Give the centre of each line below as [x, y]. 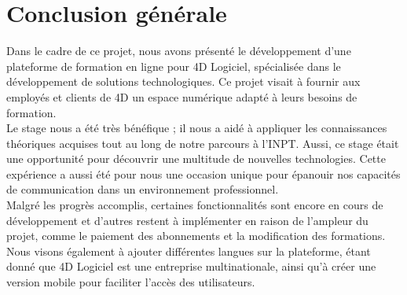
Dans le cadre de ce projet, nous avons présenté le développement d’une [179, 51]
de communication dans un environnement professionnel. [143, 189]
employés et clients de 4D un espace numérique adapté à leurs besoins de [182, 96]
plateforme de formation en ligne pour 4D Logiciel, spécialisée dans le [174, 66]
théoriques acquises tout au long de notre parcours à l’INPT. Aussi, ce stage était [203, 143]
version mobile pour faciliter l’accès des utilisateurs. [131, 282]
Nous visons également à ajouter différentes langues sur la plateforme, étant [189, 251]
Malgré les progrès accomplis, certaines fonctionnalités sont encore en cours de [195, 205]
